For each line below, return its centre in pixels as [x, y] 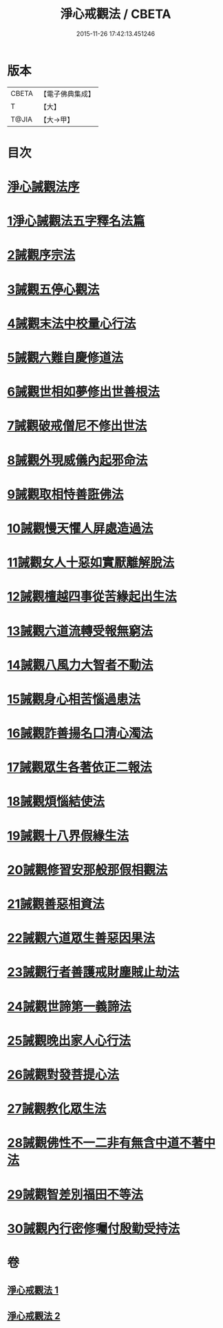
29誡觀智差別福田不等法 [75, 1195]
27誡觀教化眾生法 [57, 1109]
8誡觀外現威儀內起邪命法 [77, 460]
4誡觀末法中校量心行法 [72, 323]
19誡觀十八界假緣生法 [68, 836]
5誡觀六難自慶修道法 [65, 358]
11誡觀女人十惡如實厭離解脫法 [91, 563]
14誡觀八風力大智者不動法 [80, 665]
